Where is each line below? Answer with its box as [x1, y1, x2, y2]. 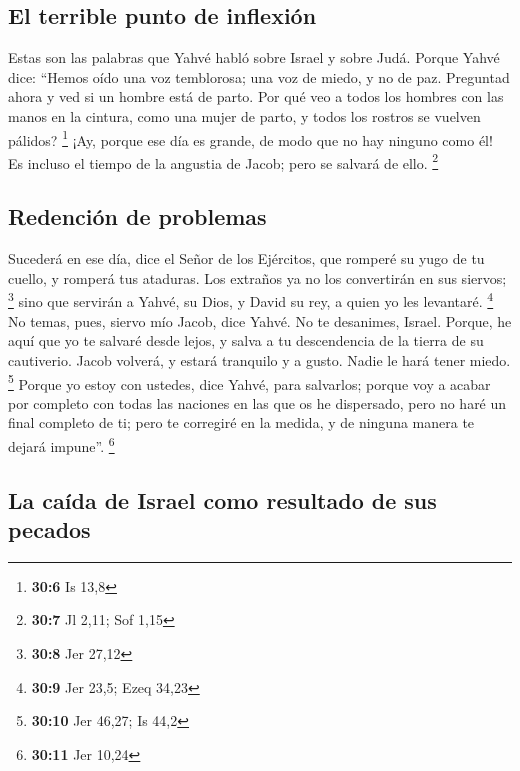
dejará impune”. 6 [8, 432, 115, 456]
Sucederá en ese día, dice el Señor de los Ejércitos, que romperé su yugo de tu [8, 248, 485, 269]
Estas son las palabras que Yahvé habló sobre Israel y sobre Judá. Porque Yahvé [8, 47, 500, 68]
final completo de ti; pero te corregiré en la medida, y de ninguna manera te [8, 412, 475, 433]
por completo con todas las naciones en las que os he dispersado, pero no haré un [8, 392, 507, 413]
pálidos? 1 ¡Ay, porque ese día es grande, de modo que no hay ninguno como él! [8, 126, 493, 150]
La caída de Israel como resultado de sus [8, 484, 437, 515]
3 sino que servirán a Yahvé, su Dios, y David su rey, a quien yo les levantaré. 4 [8, 288, 494, 312]
